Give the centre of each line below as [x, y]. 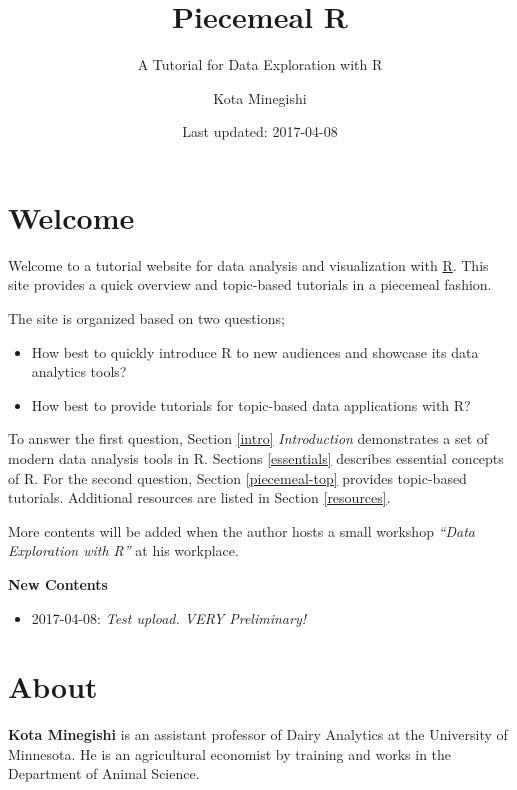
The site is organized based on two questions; [146, 318]
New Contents [58, 583]
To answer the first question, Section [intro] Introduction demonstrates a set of [248, 438]
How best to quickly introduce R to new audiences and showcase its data [255, 351]
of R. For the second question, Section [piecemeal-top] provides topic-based [237, 477]
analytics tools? [79, 371]
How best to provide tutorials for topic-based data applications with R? [251, 404]
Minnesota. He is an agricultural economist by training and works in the [230, 753]
